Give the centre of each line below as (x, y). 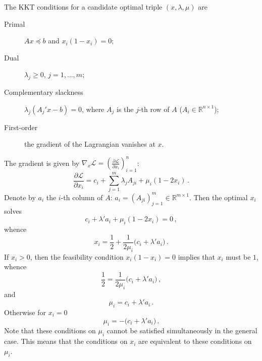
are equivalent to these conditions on (195, 341)
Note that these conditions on (50, 330)
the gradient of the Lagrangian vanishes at (90, 144)
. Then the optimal (218, 197)
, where (93, 109)
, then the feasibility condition (77, 256)
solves (13, 210)
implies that (196, 256)
